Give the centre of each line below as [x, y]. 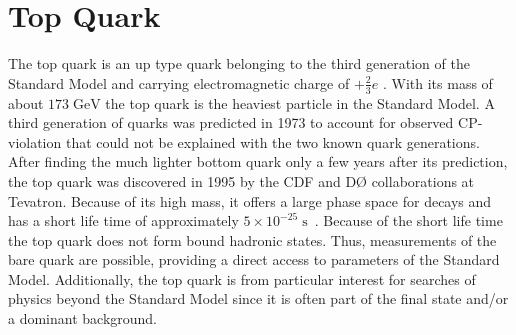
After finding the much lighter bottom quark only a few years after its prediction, [258, 161]
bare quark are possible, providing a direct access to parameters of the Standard [254, 259]
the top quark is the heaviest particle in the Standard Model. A [300, 102]
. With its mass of [437, 82]
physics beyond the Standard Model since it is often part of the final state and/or [258, 298]
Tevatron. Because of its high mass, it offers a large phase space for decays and [250, 200]
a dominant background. [83, 318]
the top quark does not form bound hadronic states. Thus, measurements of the [252, 239]
